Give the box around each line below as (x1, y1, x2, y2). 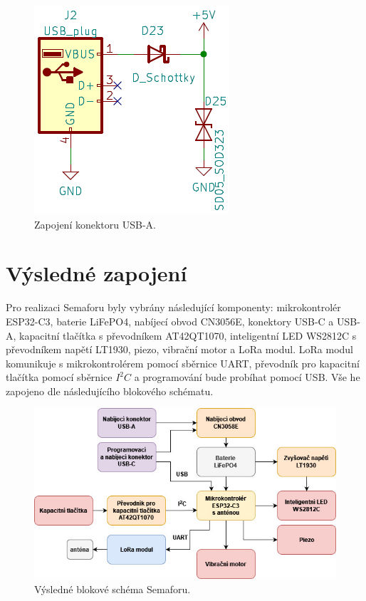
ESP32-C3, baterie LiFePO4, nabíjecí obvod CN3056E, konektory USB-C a (6, 313, 334, 328)
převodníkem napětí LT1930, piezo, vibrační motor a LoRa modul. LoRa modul (6, 342, 354, 357)
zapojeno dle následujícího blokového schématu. (6, 383, 214, 398)
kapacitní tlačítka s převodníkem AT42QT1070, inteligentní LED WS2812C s (19, 328, 357, 343)
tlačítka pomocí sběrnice (6, 370, 113, 385)
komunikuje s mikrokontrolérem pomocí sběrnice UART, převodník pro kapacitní (6, 355, 360, 370)
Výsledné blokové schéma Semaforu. (34, 581, 191, 596)
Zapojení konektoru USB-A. (34, 216, 156, 231)
